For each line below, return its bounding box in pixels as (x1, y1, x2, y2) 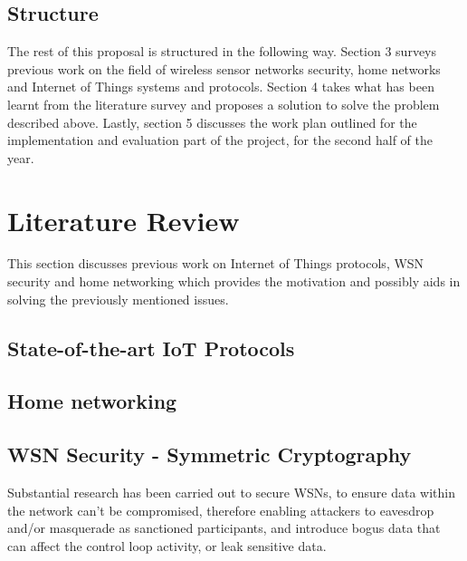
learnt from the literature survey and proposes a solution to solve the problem (7, 94, 440, 113)
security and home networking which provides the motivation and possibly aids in (7, 272, 461, 291)
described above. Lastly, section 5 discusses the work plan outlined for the (7, 112, 417, 131)
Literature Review (7, 201, 240, 238)
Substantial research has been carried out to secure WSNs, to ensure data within (7, 483, 455, 502)
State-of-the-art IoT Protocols (7, 334, 295, 362)
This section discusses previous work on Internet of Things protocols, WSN (7, 254, 424, 273)
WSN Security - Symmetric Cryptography (7, 440, 412, 469)
